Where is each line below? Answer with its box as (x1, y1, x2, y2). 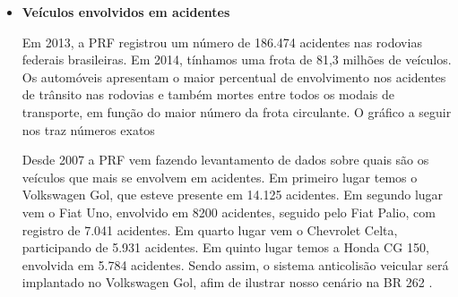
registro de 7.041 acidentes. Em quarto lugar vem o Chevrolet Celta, (22, 220, 398, 239)
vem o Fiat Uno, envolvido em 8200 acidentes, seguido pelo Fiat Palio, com (22, 202, 436, 221)
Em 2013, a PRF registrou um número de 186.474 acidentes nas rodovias (22, 32, 422, 51)
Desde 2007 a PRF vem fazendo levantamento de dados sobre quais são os (22, 150, 429, 169)
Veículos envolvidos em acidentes (22, 3, 230, 21)
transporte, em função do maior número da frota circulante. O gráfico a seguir (22, 102, 452, 121)
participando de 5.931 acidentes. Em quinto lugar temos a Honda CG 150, (22, 238, 429, 257)
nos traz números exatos (22, 120, 155, 139)
